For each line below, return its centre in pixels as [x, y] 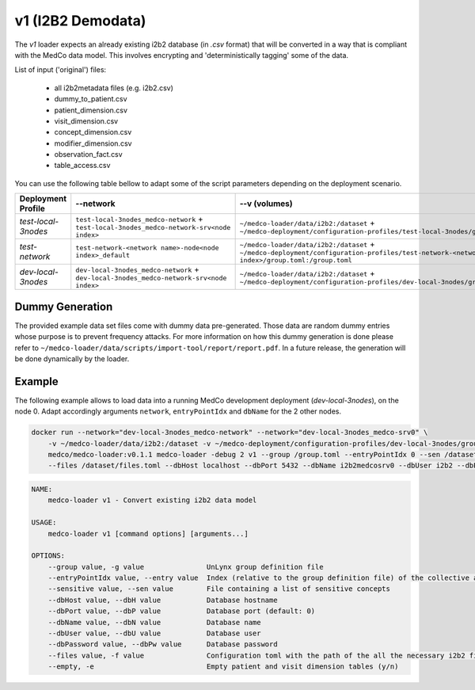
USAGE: [44, 522]
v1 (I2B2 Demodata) [80, 21]
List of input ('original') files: [61, 70]
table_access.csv [82, 166]
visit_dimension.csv [86, 121]
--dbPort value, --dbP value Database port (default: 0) [182, 611]
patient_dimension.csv [91, 110]
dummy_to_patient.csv [91, 99]
